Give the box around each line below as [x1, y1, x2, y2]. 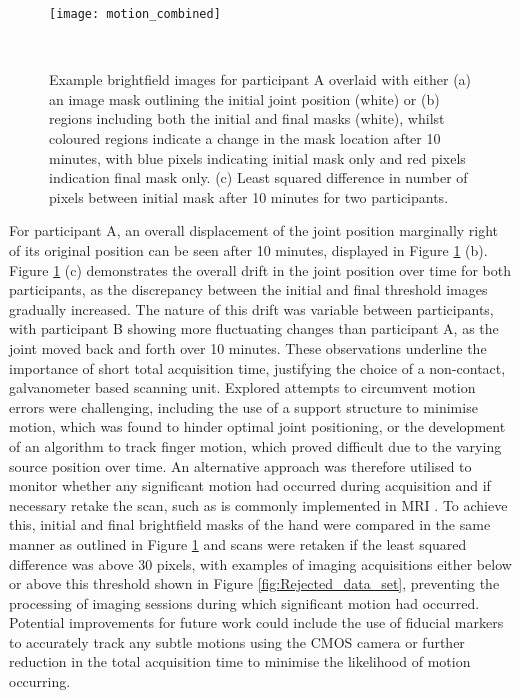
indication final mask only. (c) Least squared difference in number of [49, 167, 468, 188]
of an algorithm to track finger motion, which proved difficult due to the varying [9, 435, 502, 456]
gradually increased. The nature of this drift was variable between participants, [9, 298, 494, 319]
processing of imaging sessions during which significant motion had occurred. [9, 592, 480, 613]
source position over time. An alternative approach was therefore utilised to [9, 455, 472, 476]
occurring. [9, 671, 71, 692]
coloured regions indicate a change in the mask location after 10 [49, 128, 441, 149]
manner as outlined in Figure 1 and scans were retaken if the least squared [9, 533, 467, 554]
